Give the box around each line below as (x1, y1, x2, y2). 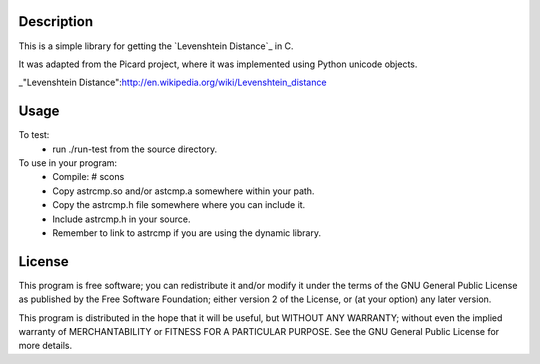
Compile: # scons (52, 171, 125, 183)
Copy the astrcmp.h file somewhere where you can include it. (52, 199, 306, 211)
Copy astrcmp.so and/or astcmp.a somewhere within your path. (52, 185, 315, 197)
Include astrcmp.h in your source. (52, 213, 191, 225)
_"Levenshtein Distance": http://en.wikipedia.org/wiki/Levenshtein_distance (18, 76, 327, 89)
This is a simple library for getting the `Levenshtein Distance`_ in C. (18, 40, 294, 52)
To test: (18, 129, 50, 141)
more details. (18, 340, 73, 352)
